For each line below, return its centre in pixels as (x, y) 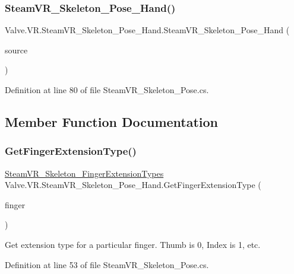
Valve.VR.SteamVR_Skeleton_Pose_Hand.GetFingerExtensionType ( (133, 185)
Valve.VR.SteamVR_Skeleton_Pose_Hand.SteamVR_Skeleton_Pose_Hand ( (147, 30)
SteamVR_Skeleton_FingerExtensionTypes (84, 173)
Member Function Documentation (112, 121)
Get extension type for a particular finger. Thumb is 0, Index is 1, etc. (133, 244)
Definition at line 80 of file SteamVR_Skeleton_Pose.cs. (107, 90)
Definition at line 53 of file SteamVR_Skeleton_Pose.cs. (107, 264)
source (16, 50)
